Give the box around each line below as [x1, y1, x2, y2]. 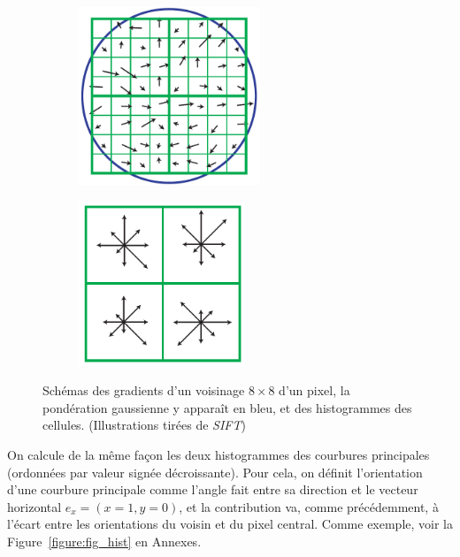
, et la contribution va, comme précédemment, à [179, 497, 439, 515]
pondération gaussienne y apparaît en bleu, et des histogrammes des [42, 398, 412, 416]
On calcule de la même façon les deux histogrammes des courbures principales [7, 446, 430, 464]
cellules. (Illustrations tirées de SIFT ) [42, 416, 246, 434]
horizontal [7, 497, 62, 515]
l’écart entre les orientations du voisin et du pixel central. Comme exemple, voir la [7, 515, 453, 533]
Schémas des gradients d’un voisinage [42, 381, 245, 400]
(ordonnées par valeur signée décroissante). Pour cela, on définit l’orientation [7, 462, 423, 481]
